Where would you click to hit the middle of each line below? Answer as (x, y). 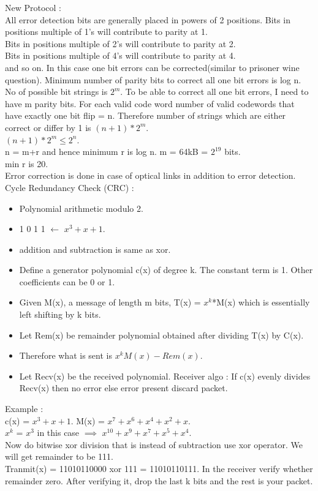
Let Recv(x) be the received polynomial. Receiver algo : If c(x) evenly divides (165, 376)
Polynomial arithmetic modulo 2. (81, 208)
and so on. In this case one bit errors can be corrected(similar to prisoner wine (152, 67)
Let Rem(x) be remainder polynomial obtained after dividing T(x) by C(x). (161, 335)
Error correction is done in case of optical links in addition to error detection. (150, 175)
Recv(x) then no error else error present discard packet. (123, 388)
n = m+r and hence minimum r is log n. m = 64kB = (107, 152)
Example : (24, 409)
